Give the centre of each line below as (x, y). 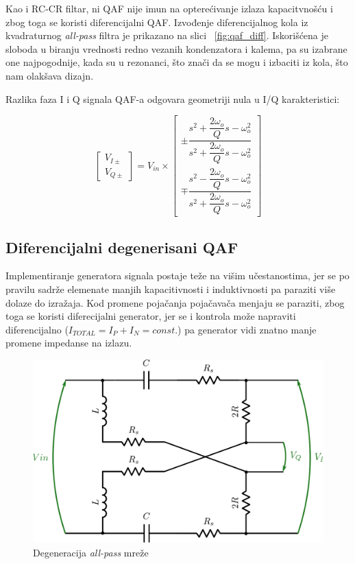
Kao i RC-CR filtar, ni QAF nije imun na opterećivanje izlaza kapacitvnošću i (169, 8)
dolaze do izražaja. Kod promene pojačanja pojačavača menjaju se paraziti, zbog (175, 302)
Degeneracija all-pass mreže (91, 552)
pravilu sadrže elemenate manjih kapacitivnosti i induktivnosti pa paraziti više (171, 289)
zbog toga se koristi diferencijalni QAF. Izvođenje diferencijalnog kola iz (157, 22)
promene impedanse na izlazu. (69, 343)
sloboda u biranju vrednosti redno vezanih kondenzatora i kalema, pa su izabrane (176, 48)
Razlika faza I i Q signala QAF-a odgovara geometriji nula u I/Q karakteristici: (173, 98)
